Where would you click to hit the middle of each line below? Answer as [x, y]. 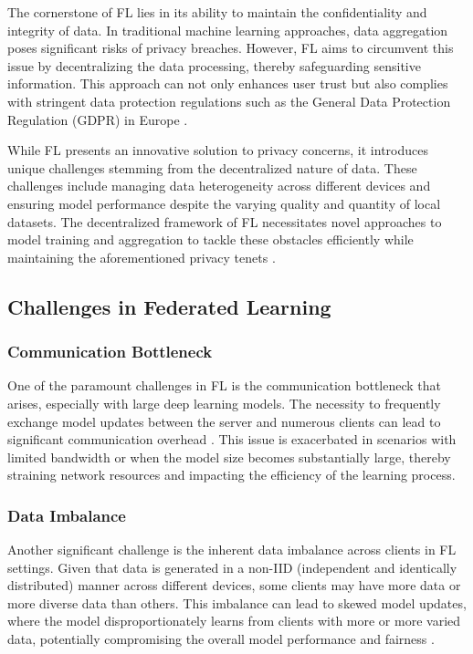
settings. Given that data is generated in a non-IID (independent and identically [232, 567]
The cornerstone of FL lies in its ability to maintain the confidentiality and [217, 12]
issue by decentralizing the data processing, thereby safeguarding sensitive [214, 65]
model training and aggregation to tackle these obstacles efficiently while [210, 239]
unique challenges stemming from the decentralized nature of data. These [212, 167]
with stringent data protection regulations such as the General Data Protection [229, 101]
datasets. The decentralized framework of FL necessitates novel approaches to [225, 221]
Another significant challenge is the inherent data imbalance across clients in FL [232, 550]
